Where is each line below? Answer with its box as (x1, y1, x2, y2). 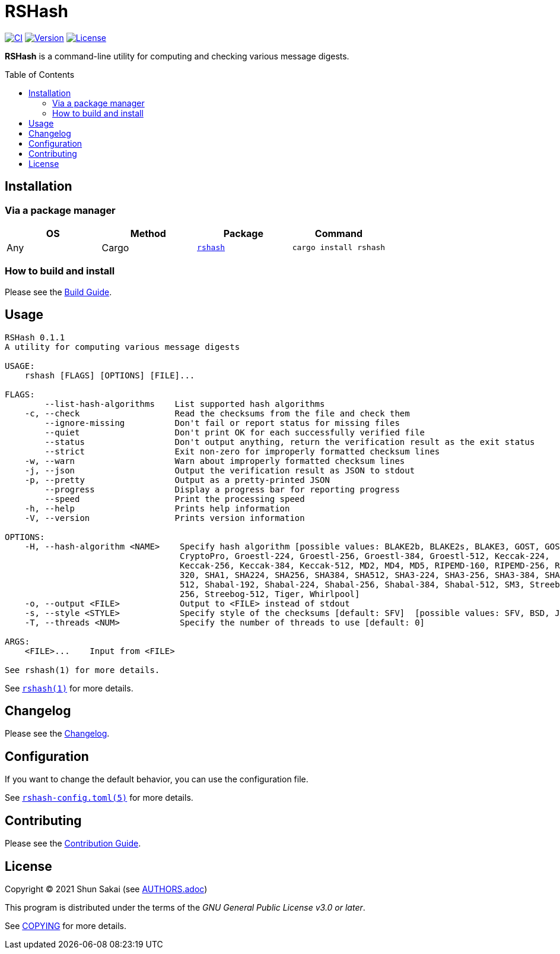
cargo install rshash (292, 243, 386, 252)
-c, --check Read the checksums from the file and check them (24, 408, 410, 418)
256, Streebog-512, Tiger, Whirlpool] (180, 589, 360, 599)
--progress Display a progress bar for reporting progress (44, 484, 400, 494)
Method (130, 227, 166, 239)
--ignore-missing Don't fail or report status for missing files (44, 418, 400, 428)
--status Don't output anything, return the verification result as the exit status (44, 437, 535, 447)
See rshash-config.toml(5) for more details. (5, 792, 193, 803)
